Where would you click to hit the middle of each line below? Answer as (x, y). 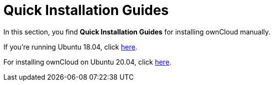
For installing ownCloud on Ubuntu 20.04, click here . (87, 62)
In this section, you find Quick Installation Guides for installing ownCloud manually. (137, 32)
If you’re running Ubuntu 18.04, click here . (70, 47)
